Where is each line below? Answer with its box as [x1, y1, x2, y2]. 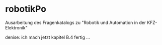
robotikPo [5, 3, 46, 15]
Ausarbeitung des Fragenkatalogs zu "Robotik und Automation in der [5, 20, 146, 25]
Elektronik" [5, 24, 28, 30]
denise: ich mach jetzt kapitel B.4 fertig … [5, 34, 90, 40]
